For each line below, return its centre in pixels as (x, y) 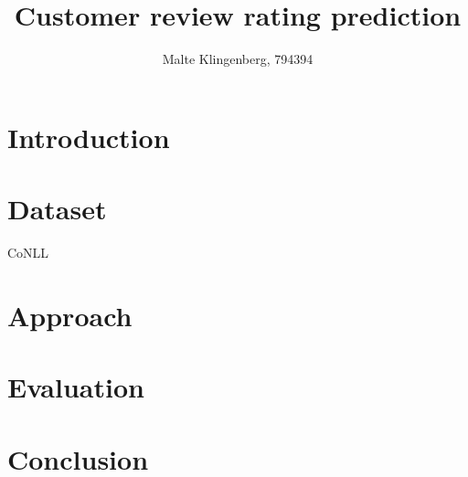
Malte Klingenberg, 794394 (238, 59)
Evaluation (76, 387)
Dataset (57, 209)
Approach (70, 315)
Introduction (89, 137)
